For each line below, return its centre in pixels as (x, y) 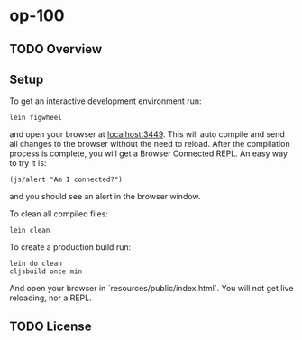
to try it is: (28, 163)
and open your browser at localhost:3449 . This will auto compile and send (147, 134)
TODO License (50, 326)
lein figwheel (36, 118)
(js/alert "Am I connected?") (66, 180)
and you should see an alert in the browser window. (105, 197)
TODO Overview (56, 49)
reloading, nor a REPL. (50, 298)
